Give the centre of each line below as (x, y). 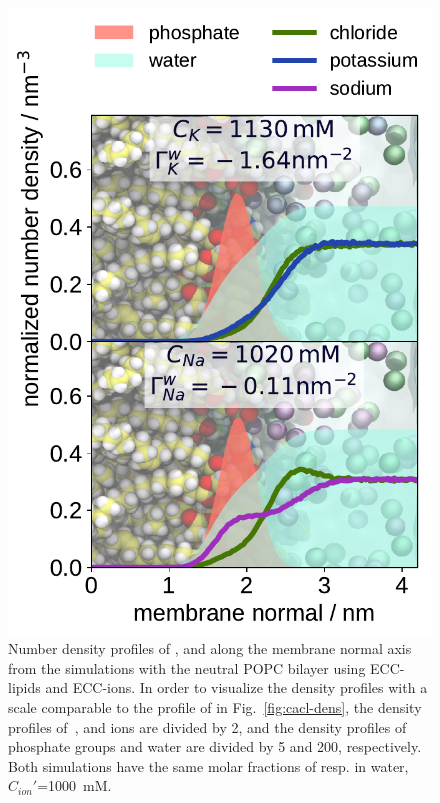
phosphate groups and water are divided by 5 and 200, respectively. (215, 746)
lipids (24, 687)
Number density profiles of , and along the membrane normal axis (210, 648)
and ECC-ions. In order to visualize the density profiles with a (236, 687)
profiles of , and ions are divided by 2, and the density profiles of (207, 726)
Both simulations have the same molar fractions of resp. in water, (208, 765)
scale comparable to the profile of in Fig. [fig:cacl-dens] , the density (215, 707)
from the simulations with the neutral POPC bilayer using (187, 667)
